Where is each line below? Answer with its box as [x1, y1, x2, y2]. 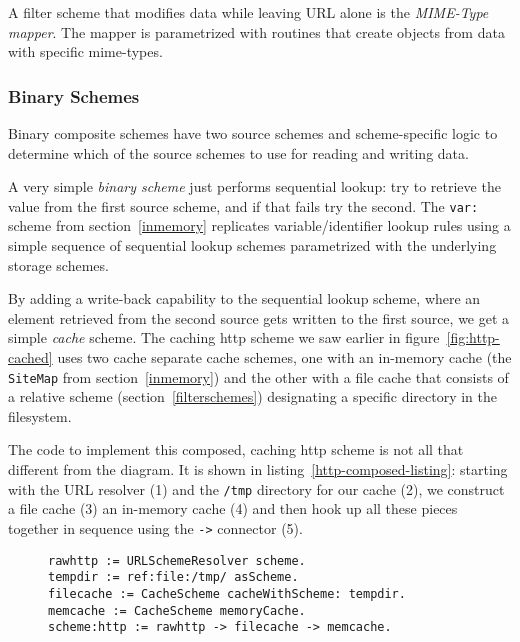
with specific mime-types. [8, 41, 163, 62]
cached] [8, 347, 53, 367]
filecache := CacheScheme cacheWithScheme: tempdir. [48, 586, 406, 601]
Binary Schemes [8, 83, 140, 108]
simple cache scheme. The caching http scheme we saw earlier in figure [8, 327, 440, 348]
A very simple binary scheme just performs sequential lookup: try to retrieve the [8, 176, 501, 197]
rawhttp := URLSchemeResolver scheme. [48, 553, 306, 568]
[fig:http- [446, 327, 500, 348]
